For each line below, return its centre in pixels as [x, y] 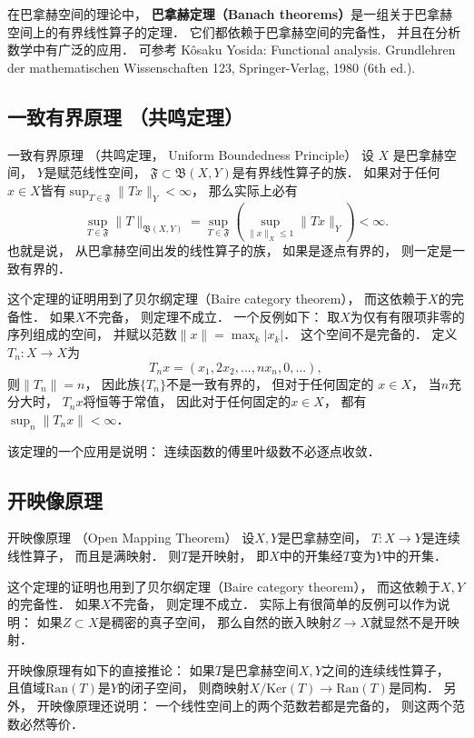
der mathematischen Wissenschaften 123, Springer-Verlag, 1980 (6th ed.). [212, 67]
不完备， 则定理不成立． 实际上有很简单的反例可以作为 [274, 604]
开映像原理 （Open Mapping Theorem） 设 [131, 538]
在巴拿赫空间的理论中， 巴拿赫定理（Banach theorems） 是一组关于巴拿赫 [230, 14]
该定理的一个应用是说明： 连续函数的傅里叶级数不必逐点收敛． [194, 450]
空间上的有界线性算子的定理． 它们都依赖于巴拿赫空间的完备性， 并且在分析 [234, 31]
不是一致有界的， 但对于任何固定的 [270, 383]
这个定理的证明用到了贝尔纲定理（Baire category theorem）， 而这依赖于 [218, 299]
